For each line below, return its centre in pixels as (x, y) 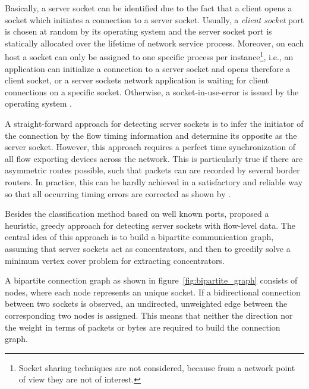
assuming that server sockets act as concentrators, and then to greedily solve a (148, 248)
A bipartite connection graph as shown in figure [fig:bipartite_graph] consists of (151, 280)
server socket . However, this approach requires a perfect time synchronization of (150, 147)
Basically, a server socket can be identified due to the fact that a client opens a (149, 8)
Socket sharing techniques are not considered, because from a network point (157, 367)
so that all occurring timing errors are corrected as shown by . (118, 193)
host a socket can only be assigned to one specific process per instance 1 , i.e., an (149, 56)
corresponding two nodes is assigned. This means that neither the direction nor (149, 315)
